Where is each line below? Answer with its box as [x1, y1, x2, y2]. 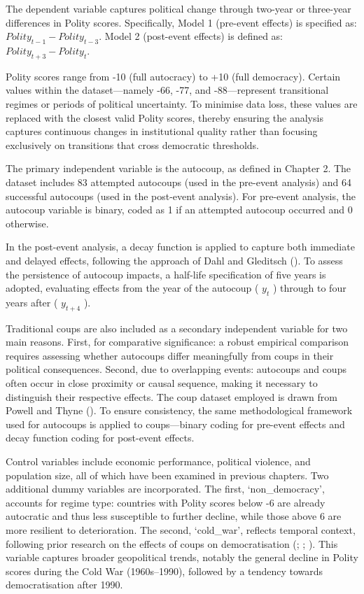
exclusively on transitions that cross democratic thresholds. [6, 137, 259, 152]
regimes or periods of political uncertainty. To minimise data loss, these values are [6, 96, 358, 111]
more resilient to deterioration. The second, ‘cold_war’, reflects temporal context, [6, 523, 356, 537]
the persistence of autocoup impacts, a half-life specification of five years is [6, 267, 326, 281]
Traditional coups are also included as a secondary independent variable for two [6, 320, 348, 335]
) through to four [272, 281, 346, 295]
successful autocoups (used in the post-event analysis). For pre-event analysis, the [6, 188, 356, 203]
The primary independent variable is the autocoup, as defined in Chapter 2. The [6, 161, 351, 176]
